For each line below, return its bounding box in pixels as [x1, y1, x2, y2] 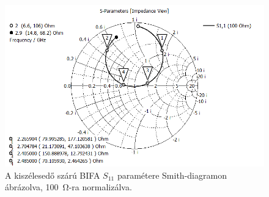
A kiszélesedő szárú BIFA [5, 168, 100, 181]
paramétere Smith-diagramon [117, 168, 227, 181]
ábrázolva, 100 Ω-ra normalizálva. [5, 181, 132, 193]
